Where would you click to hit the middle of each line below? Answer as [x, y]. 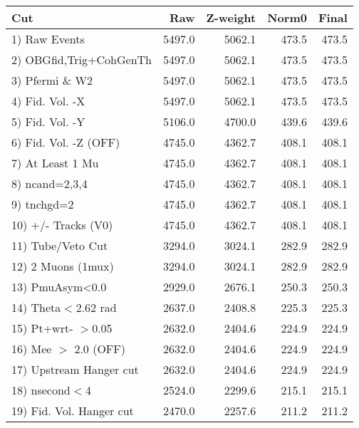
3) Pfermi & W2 [52, 80]
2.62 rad [96, 307]
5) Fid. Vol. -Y [48, 121]
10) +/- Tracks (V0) [62, 225]
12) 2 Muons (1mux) [63, 266]
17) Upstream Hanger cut [75, 369]
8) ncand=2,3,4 [50, 183]
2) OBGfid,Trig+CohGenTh [82, 59]
